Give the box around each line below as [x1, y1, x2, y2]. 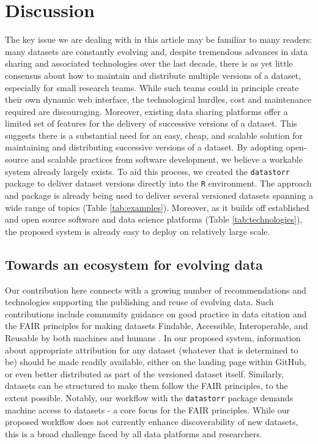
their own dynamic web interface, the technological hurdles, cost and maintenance [5, 93, 312, 106]
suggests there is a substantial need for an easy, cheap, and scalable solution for [5, 128, 303, 141]
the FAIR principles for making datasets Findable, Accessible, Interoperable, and [5, 319, 308, 332]
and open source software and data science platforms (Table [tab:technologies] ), [5, 213, 303, 226]
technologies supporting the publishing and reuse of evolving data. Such [5, 295, 274, 308]
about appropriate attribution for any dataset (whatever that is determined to [5, 343, 298, 356]
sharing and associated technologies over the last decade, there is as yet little [5, 57, 293, 70]
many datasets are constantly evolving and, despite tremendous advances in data [5, 45, 308, 57]
